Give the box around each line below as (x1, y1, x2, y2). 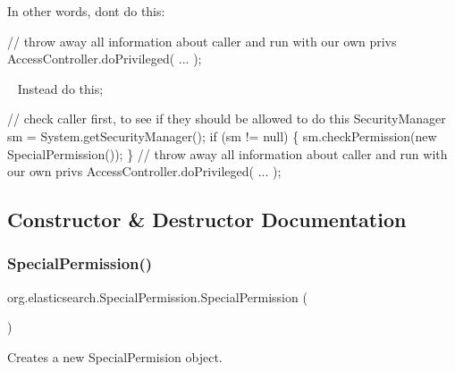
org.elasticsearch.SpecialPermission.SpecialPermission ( (7, 287, 308, 306)
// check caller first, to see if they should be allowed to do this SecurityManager (7, 109, 446, 128)
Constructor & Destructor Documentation (7, 206, 407, 233)
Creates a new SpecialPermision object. (7, 347, 223, 366)
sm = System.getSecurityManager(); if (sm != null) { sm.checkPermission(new (7, 126, 437, 145)
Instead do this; (17, 79, 104, 97)
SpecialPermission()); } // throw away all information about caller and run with (7, 144, 448, 163)
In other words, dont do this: (7, 2, 165, 20)
